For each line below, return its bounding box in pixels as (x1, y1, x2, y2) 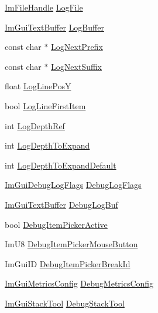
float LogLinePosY (5, 80, 71, 92)
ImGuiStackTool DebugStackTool (5, 297, 125, 309)
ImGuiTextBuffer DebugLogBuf (5, 198, 118, 210)
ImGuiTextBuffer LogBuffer (5, 21, 104, 33)
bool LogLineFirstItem (5, 99, 86, 112)
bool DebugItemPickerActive (5, 218, 108, 230)
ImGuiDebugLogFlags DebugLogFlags (5, 179, 142, 191)
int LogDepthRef (5, 119, 65, 132)
